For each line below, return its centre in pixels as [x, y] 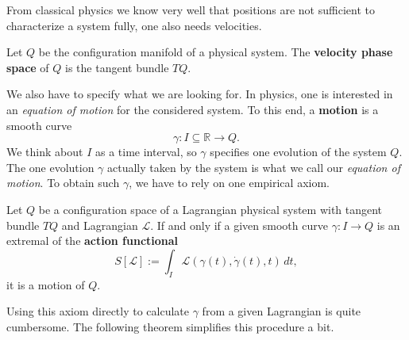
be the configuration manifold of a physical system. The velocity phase [216, 52]
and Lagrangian [100, 225]
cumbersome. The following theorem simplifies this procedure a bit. [170, 326]
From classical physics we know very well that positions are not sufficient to [191, 10]
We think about [45, 152]
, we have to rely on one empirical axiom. [229, 183]
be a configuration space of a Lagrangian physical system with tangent [210, 209]
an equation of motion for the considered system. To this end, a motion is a [193, 109]
